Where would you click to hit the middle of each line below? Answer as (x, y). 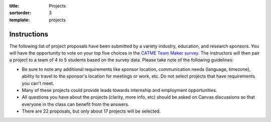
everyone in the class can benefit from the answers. (76, 104)
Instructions (29, 34)
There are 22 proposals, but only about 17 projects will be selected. (91, 111)
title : (14, 6)
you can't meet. (38, 83)
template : (20, 19)
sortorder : (20, 13)
